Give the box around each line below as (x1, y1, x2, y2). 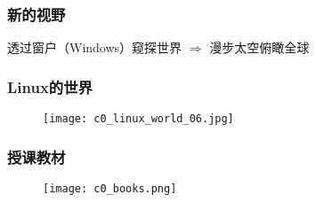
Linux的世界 (7, 75, 93, 97)
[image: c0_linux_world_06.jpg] (43, 113, 234, 126)
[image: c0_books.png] (43, 182, 177, 195)
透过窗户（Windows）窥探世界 (7, 38, 182, 57)
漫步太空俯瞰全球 (209, 38, 310, 57)
